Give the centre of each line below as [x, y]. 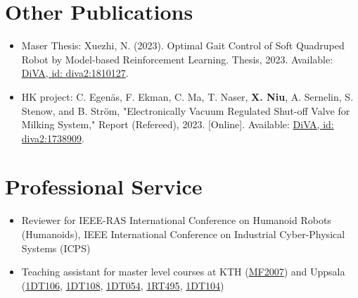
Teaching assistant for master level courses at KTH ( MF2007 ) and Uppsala [183, 272]
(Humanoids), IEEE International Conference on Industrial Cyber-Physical [183, 234]
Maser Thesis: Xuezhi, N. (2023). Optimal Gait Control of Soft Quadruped [183, 45]
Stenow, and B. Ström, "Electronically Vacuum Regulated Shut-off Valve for [186, 110]
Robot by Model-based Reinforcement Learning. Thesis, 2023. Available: [177, 59]
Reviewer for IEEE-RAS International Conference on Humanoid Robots [176, 220]
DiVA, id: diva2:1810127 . [75, 73]
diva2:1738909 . [53, 138]
